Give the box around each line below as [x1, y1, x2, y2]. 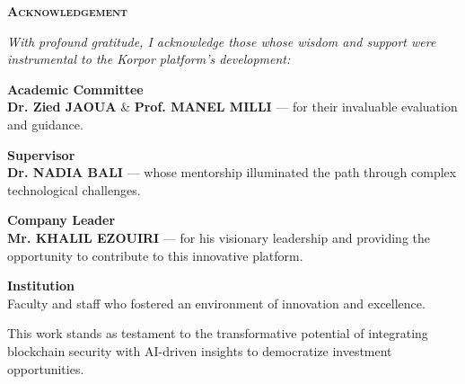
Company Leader [7, 210, 116, 229]
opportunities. [7, 359, 84, 378]
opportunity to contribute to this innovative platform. [7, 246, 303, 264]
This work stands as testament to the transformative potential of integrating [7, 324, 428, 343]
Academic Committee [7, 79, 144, 98]
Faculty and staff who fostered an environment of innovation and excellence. [7, 293, 426, 312]
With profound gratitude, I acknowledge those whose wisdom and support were [7, 31, 436, 50]
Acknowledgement [7, 2, 128, 20]
